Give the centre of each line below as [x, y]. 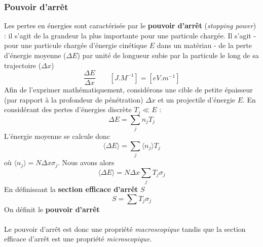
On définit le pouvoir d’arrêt [52, 209]
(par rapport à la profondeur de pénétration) [74, 99]
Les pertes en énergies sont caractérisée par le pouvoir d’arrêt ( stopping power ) [130, 26]
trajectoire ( [23, 65]
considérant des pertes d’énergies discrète [68, 109]
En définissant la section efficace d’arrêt [71, 189]
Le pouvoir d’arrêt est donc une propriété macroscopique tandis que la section [125, 229]
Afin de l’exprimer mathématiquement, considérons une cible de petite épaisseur [128, 90]
